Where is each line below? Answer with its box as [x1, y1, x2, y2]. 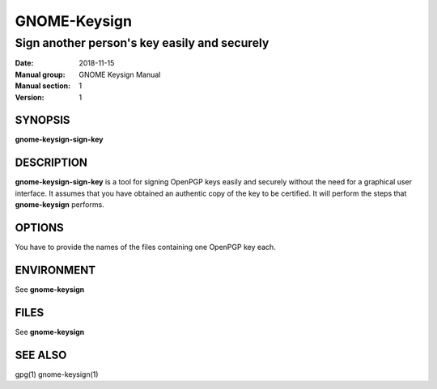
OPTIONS [15, 221, 64, 235]
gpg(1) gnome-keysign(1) [15, 369, 99, 379]
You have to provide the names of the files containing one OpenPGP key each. [15, 243, 277, 252]
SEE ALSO [15, 348, 67, 362]
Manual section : [15, 81, 71, 91]
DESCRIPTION [15, 156, 88, 170]
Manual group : [15, 70, 66, 79]
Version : [15, 92, 45, 102]
